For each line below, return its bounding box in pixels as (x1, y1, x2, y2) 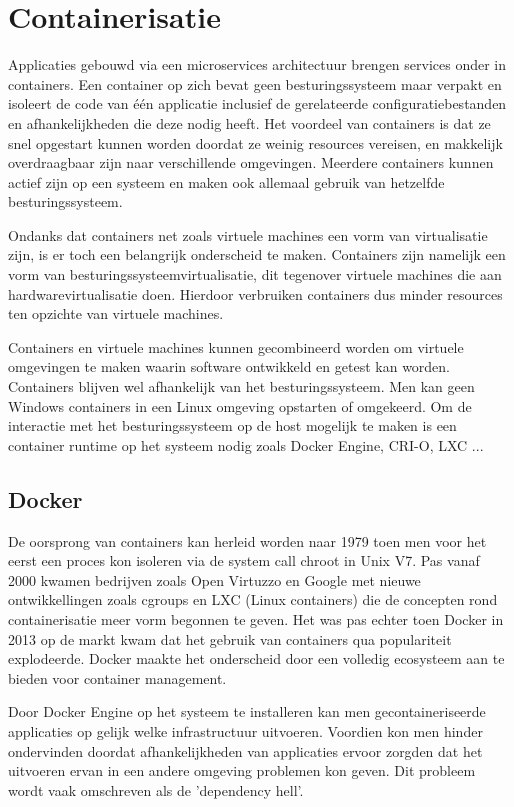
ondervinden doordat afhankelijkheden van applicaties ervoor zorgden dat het (8, 740, 483, 761)
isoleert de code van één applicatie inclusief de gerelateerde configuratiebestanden (8, 93, 507, 114)
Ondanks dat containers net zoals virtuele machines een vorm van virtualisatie (8, 224, 488, 245)
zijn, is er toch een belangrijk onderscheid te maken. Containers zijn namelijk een (8, 244, 506, 265)
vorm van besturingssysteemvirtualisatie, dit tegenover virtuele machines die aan (8, 264, 502, 285)
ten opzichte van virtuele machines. (8, 303, 224, 324)
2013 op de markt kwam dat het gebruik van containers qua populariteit (8, 628, 452, 649)
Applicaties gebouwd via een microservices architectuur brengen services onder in (8, 54, 507, 75)
